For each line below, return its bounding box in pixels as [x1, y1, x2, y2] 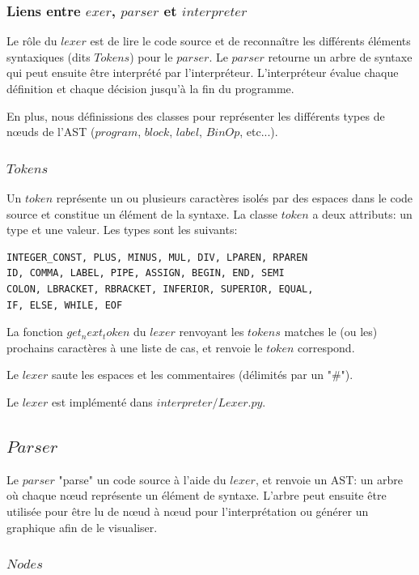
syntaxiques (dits [6, 48, 91, 65]
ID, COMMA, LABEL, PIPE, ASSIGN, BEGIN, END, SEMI [6, 267, 285, 279]
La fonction [6, 323, 63, 340]
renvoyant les [179, 323, 244, 340]
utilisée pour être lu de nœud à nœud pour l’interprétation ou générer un [6, 502, 369, 519]
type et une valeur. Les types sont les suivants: [6, 221, 238, 238]
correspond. [297, 339, 355, 356]
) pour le [129, 48, 173, 65]
